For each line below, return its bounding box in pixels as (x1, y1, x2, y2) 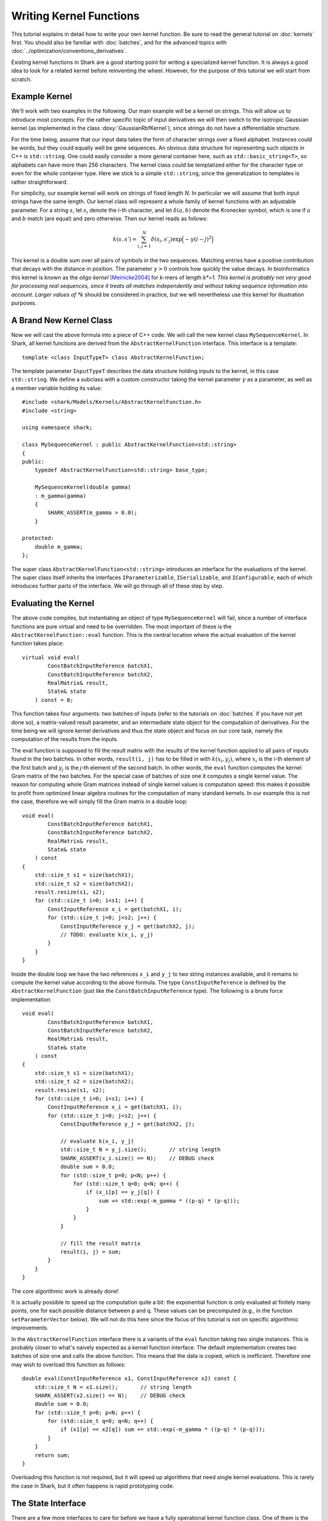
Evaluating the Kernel (11, 598, 95, 608)
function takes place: (11, 639, 64, 647)
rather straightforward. (11, 178, 68, 186)
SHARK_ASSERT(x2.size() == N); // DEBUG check (34, 1392, 185, 1399)
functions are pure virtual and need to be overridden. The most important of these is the (11, 622, 232, 630)
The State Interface (11, 1498, 86, 1508)
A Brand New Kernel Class (11, 315, 113, 325)
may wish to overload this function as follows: (11, 1360, 126, 1368)
